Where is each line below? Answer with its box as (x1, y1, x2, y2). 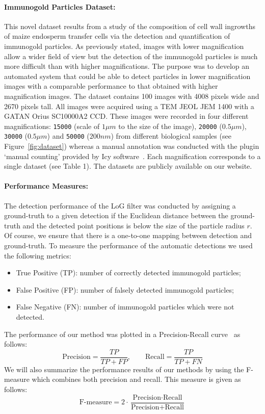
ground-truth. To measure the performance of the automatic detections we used (4, 240, 253, 250)
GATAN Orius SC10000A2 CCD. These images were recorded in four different (4, 111, 249, 121)
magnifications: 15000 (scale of (4, 120, 100, 131)
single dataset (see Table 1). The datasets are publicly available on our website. (4, 161, 252, 171)
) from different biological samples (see (111, 131, 231, 141)
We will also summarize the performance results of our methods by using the (4, 364, 244, 374)
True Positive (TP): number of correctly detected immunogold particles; (16, 267, 241, 278)
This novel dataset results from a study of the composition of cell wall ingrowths (4, 20, 255, 31)
